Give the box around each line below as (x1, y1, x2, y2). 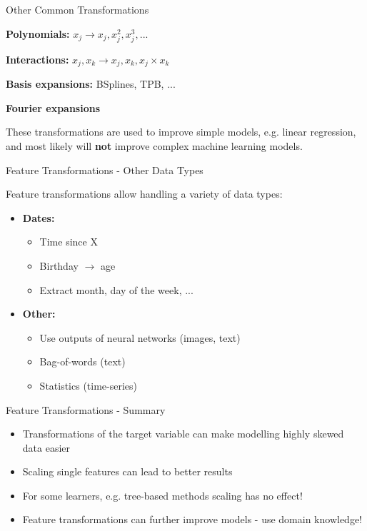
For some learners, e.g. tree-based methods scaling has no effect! (22, 487, 303, 502)
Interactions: (6, 51, 69, 66)
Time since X (39, 234, 98, 249)
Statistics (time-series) (39, 378, 138, 393)
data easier (22, 440, 71, 455)
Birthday (39, 258, 79, 273)
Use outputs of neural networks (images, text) (39, 330, 241, 345)
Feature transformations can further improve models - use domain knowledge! (22, 512, 362, 527)
